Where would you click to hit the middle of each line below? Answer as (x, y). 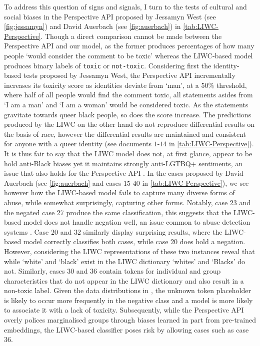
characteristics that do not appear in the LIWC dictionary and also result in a (124, 280)
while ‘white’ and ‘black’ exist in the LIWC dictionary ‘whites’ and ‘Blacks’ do (125, 261)
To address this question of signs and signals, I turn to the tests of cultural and (125, 6)
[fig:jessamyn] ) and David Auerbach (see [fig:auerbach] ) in (92, 26)
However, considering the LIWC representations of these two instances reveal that (129, 251)
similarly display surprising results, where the (153, 231)
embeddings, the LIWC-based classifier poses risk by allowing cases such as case (126, 329)
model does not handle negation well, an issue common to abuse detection (137, 222)
